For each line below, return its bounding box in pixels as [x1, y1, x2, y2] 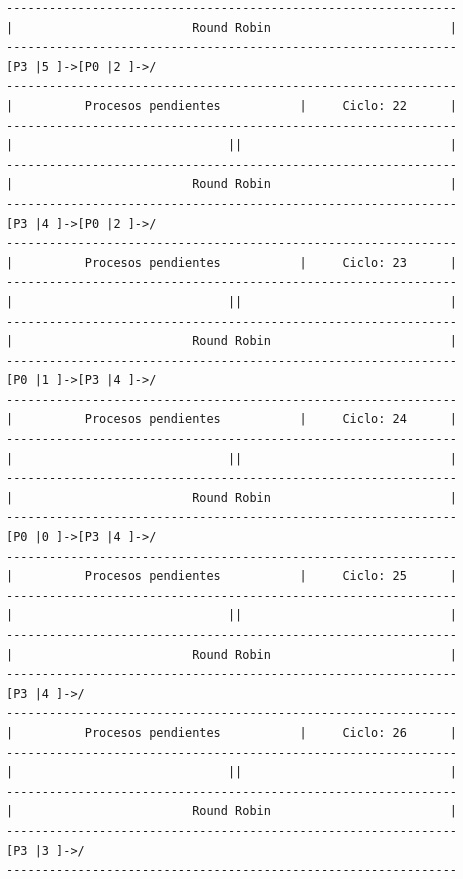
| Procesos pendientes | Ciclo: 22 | [6, 98, 458, 113]
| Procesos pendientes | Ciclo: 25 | [6, 569, 458, 584]
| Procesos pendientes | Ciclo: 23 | [6, 255, 458, 270]
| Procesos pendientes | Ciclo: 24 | [6, 412, 458, 427]
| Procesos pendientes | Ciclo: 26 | [6, 725, 458, 740]
